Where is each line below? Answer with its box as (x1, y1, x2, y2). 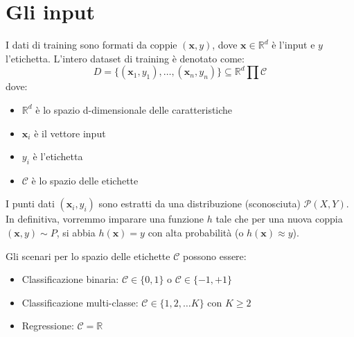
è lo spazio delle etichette (31, 173, 139, 187)
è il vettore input (34, 126, 106, 140)
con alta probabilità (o (148, 225, 244, 240)
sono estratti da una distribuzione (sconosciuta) (98, 196, 301, 211)
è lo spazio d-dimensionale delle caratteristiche (35, 102, 233, 116)
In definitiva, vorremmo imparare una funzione (6, 211, 204, 226)
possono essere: (183, 248, 247, 263)
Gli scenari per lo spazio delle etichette (6, 248, 170, 263)
